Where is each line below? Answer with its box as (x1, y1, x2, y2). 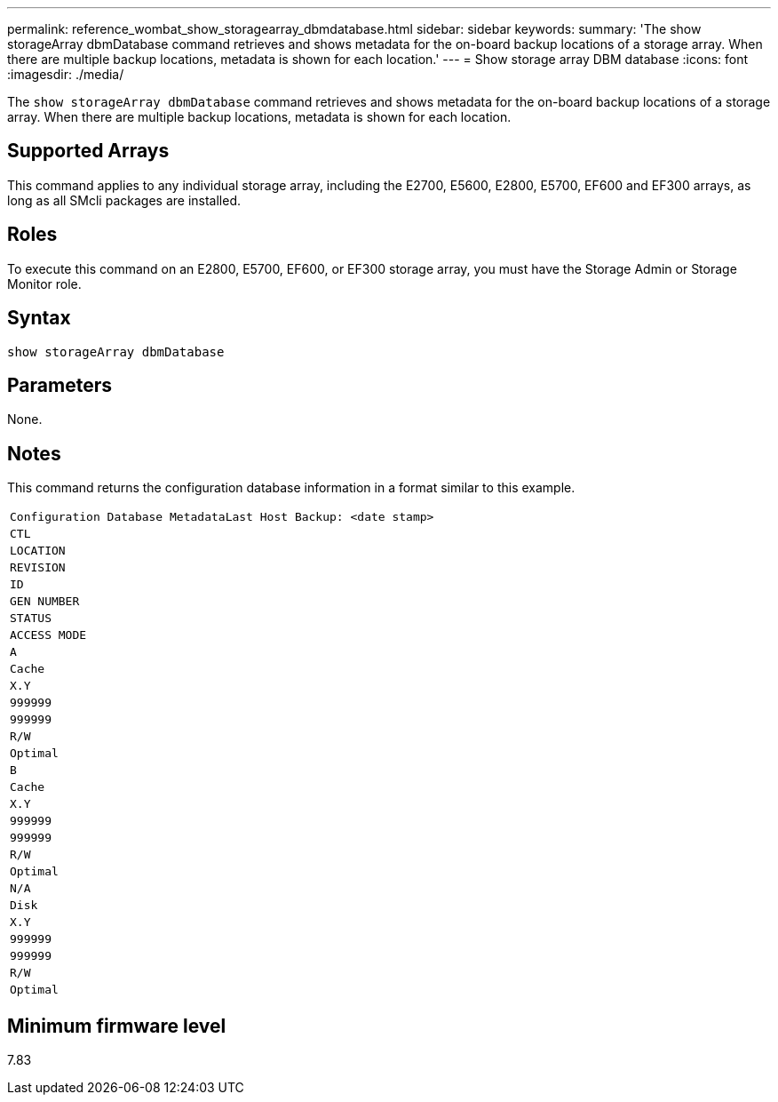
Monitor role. (7, 275, 82, 291)
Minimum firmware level (7, 1014, 226, 1037)
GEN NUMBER (10, 595, 80, 609)
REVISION (10, 561, 66, 575)
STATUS (10, 611, 52, 626)
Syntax (7, 307, 71, 330)
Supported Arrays (7, 140, 170, 163)
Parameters (7, 373, 112, 396)
